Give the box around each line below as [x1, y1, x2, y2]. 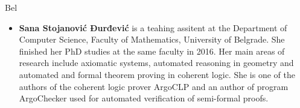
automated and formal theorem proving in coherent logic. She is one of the [19, 68, 295, 80]
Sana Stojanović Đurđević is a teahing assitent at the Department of [19, 21, 287, 34]
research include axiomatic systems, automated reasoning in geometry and [19, 56, 294, 69]
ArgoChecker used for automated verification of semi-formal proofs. [19, 92, 269, 104]
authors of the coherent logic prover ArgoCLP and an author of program [19, 80, 289, 92]
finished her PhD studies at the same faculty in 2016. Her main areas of [19, 44, 285, 57]
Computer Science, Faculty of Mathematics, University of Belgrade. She [19, 33, 285, 46]
